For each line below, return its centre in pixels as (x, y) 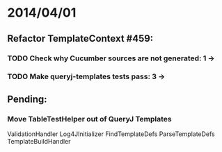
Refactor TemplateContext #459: (80, 39)
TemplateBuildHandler (39, 142)
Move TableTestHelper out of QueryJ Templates (89, 119)
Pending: (27, 99)
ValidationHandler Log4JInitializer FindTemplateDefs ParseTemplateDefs (111, 134)
